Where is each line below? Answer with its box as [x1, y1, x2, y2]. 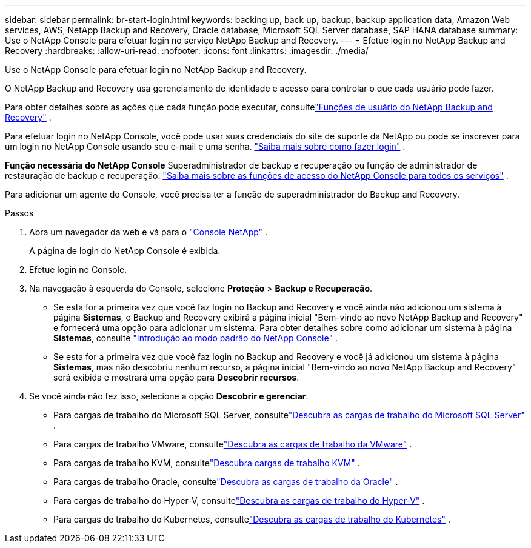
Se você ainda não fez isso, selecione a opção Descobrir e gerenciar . [29, 391, 309, 401]
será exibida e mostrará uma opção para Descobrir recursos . [53, 372, 299, 383]
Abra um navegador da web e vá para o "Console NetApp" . [29, 227, 268, 237]
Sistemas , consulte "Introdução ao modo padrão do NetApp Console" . [53, 333, 338, 343]
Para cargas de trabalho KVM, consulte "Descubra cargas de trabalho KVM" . [53, 458, 360, 468]
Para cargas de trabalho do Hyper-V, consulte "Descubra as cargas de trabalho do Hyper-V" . [53, 495, 425, 506]
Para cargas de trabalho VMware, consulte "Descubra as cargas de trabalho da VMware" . [53, 439, 412, 449]
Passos [5, 208, 34, 218]
